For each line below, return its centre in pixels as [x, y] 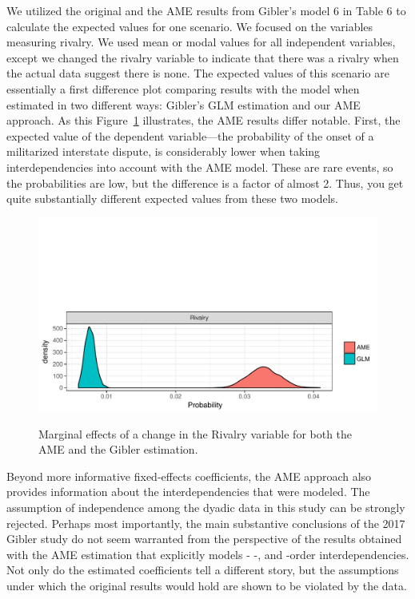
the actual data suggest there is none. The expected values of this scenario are [198, 73]
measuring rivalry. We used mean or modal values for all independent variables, [201, 42]
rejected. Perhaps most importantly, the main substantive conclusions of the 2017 [206, 523]
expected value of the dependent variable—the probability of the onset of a [190, 135]
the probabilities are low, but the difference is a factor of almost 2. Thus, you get [205, 182]
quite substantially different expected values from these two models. [172, 198]
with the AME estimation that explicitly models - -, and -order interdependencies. [208, 554]
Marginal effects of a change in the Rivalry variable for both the [196, 433]
